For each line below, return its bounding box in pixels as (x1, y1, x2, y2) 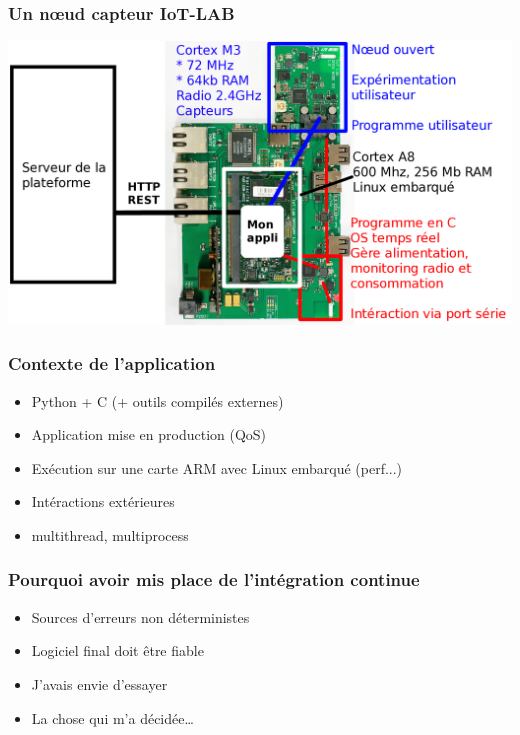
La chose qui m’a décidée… (31, 707, 194, 728)
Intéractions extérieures (31, 491, 175, 512)
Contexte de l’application (8, 351, 216, 376)
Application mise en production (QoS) (31, 424, 267, 445)
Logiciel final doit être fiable (31, 640, 204, 661)
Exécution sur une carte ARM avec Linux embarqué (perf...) (31, 457, 403, 478)
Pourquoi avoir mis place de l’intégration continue (8, 567, 420, 592)
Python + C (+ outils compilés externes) (31, 390, 284, 411)
